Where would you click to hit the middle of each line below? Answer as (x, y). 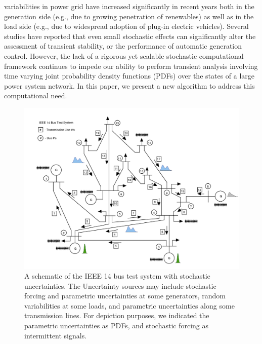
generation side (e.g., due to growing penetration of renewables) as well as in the (129, 16)
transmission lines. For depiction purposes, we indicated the (117, 315)
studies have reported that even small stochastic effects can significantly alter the (130, 36)
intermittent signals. (56, 335)
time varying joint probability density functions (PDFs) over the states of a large (129, 76)
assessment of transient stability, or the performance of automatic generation (123, 46)
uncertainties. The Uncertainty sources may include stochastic (120, 285)
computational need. (36, 95)
